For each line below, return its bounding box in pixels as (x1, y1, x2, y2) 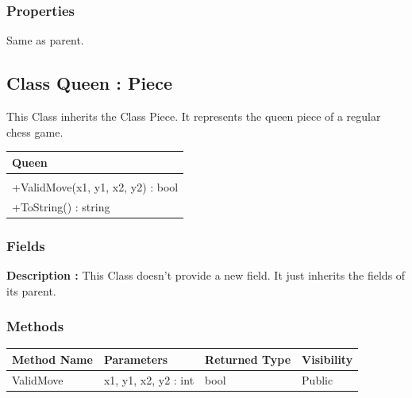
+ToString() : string (12, 198, 110, 214)
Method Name (12, 350, 93, 367)
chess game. (6, 123, 64, 140)
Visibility (302, 350, 353, 367)
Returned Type (205, 350, 291, 367)
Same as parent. (6, 32, 84, 48)
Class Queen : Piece (6, 71, 172, 95)
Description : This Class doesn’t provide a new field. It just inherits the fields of (6, 266, 406, 283)
